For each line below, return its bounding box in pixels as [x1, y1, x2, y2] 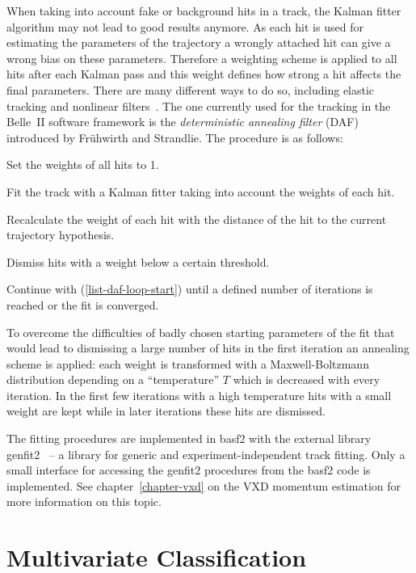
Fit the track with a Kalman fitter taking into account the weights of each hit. [6, 183, 395, 200]
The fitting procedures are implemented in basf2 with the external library [6, 430, 372, 447]
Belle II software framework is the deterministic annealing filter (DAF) [6, 113, 359, 130]
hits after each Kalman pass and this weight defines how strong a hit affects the [6, 65, 401, 82]
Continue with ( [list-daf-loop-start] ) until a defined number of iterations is [6, 280, 373, 297]
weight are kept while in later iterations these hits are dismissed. [6, 402, 326, 419]
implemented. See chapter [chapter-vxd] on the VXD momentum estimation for [6, 477, 401, 494]
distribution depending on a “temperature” [6, 371, 220, 388]
